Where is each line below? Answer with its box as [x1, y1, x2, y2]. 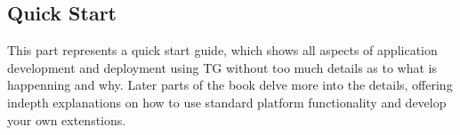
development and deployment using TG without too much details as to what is [7, 58, 437, 76]
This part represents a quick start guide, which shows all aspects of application [7, 41, 438, 60]
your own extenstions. [7, 110, 126, 129]
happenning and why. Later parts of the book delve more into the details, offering [7, 75, 453, 94]
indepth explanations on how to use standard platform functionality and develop [7, 92, 447, 111]
